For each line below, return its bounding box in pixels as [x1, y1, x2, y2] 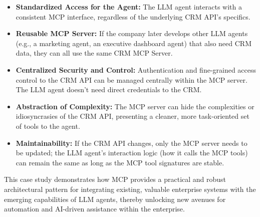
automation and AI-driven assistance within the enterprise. [4, 203, 185, 214]
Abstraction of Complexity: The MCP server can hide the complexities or [16, 101, 254, 111]
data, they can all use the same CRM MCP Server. [16, 48, 173, 58]
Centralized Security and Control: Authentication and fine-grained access [16, 64, 256, 75]
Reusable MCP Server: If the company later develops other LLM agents [16, 28, 248, 39]
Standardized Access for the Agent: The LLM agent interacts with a [16, 2, 242, 12]
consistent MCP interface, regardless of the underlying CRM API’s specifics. [16, 11, 250, 22]
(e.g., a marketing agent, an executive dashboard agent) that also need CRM [16, 38, 251, 48]
